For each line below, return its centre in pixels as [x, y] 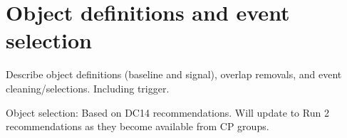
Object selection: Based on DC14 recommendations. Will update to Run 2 [167, 112]
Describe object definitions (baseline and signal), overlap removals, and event [174, 74]
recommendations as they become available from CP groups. [138, 126]
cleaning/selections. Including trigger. [88, 88]
